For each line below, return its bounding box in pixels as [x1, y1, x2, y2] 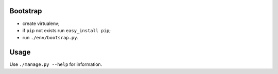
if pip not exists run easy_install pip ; [22, 27, 111, 33]
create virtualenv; [22, 20, 60, 27]
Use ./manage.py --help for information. [9, 61, 102, 67]
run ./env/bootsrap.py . [22, 35, 79, 41]
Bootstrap [9, 7, 42, 15]
